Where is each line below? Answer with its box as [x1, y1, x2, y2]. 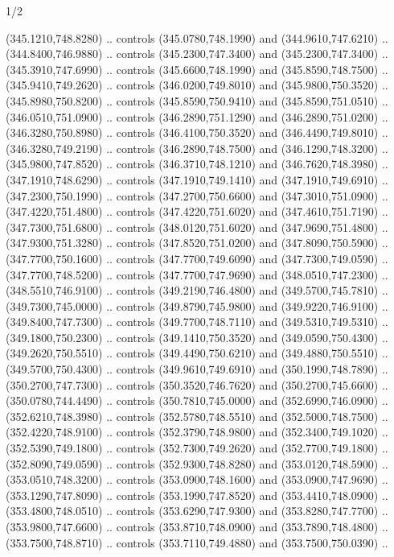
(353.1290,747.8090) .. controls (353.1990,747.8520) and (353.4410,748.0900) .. [6, 486, 388, 503]
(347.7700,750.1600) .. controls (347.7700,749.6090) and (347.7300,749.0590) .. [6, 250, 388, 266]
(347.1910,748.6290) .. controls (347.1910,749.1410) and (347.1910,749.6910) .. [6, 171, 388, 188]
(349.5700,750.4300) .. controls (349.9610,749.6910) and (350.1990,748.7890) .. [6, 361, 388, 378]
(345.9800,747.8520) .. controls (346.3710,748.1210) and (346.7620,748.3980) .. [6, 155, 388, 172]
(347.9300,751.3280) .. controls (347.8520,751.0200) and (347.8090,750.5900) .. [6, 234, 388, 251]
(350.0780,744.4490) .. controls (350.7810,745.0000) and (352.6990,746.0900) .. [6, 392, 388, 409]
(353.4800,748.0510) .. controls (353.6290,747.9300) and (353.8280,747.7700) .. [6, 502, 388, 519]
